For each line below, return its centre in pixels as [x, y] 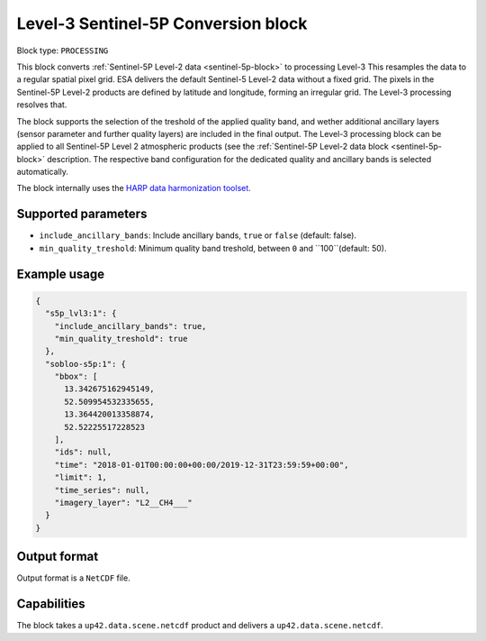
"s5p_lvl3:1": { [81, 314]
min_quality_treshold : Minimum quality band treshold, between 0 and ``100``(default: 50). [213, 248]
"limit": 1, [81, 477]
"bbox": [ [76, 377]
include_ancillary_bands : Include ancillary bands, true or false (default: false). [198, 235]
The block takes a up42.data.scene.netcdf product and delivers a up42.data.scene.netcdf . [200, 626]
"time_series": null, [102, 490]
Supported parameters [82, 214]
